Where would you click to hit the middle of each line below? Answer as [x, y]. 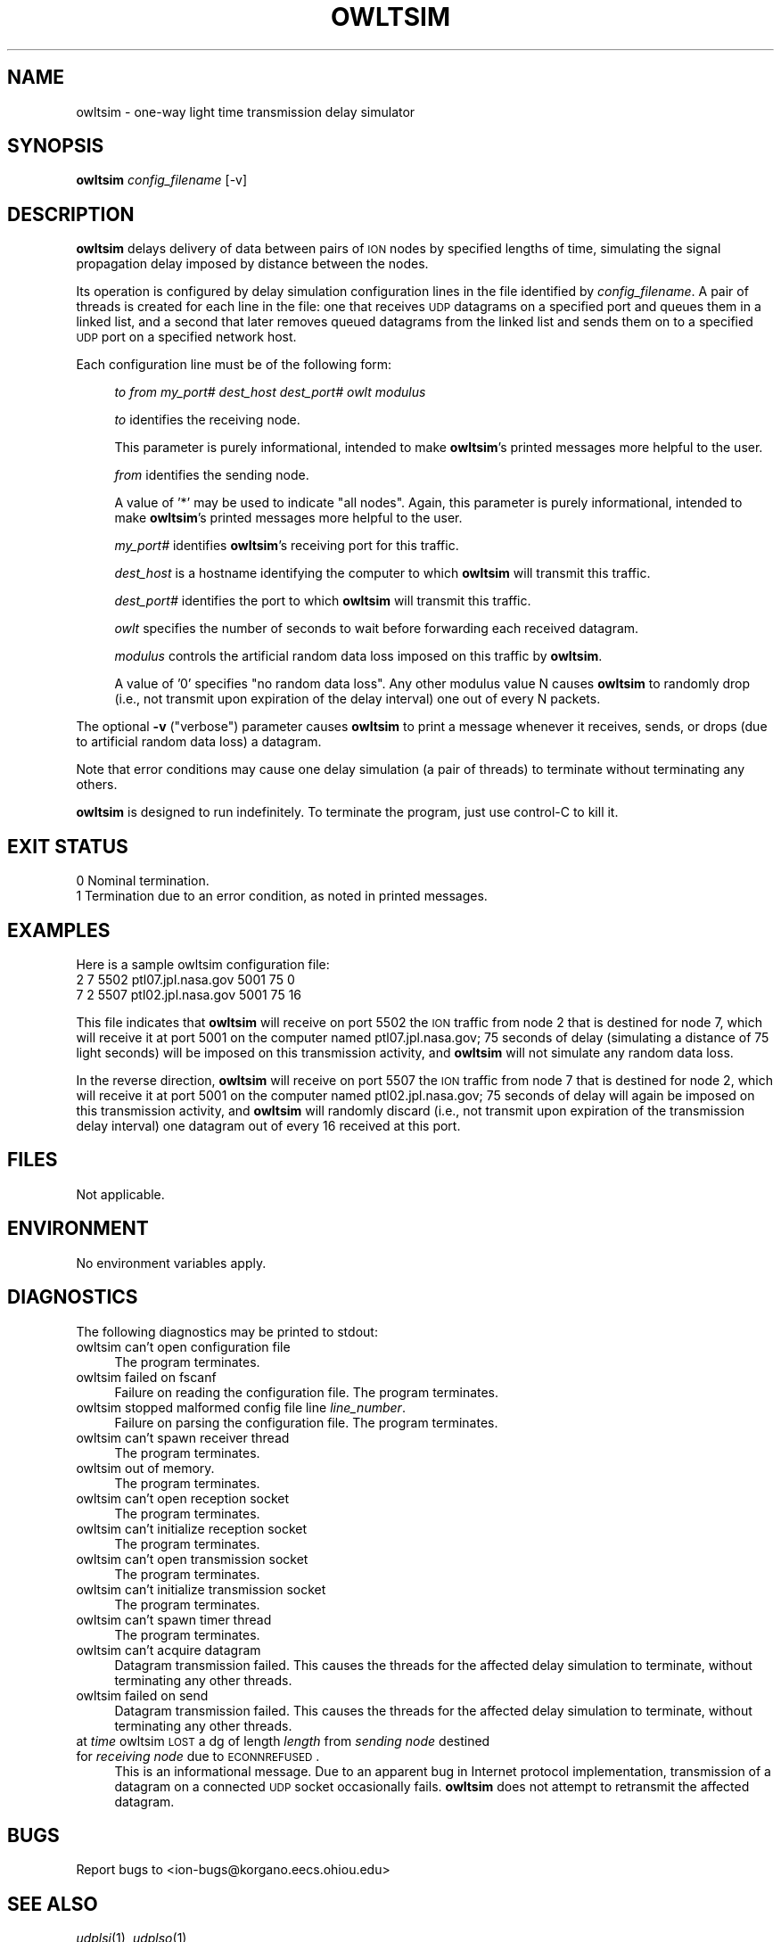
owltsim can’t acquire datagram [169, 1650]
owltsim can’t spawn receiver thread [183, 1437]
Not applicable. [120, 1194]
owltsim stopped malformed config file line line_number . [241, 1407]
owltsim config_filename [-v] [162, 180]
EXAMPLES [59, 930]
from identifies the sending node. [212, 475]
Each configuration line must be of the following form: [234, 365]
